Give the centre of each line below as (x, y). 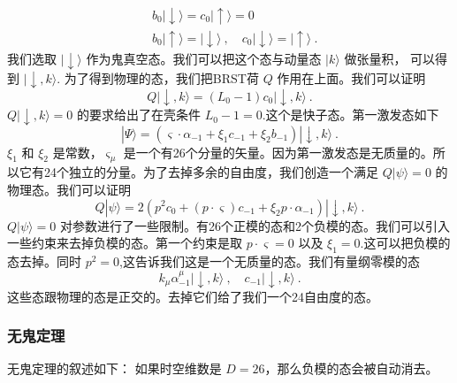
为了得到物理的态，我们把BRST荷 (161, 77)
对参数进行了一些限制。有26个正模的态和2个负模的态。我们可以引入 (255, 225)
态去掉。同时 (44, 260)
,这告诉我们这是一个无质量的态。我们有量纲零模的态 (270, 260)
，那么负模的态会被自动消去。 (351, 368)
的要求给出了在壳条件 (139, 115)
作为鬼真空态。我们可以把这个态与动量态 (204, 59)
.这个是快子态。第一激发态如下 (350, 115)
